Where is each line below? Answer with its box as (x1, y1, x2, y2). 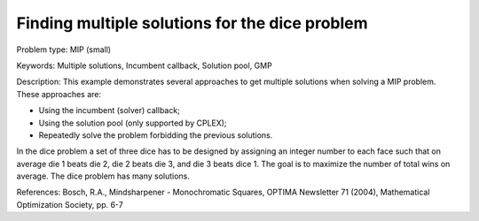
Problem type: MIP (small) (16, 44, 111, 55)
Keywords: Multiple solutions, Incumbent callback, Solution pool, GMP (16, 60, 272, 71)
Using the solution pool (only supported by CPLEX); (38, 118, 227, 128)
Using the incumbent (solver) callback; (38, 105, 181, 116)
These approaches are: (16, 88, 102, 99)
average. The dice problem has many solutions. (16, 171, 191, 181)
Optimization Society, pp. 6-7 (16, 199, 123, 210)
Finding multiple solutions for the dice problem (16, 13, 368, 33)
